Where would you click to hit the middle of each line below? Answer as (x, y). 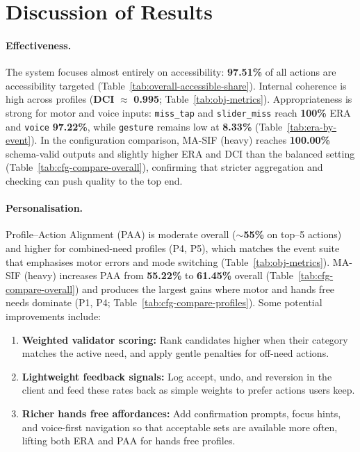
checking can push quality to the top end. (94, 181)
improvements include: (54, 316)
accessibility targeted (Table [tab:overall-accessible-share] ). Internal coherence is (176, 85)
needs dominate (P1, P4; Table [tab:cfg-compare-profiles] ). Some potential (164, 302)
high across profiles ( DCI (60, 99)
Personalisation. (44, 208)
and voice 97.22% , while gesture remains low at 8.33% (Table (144, 126)
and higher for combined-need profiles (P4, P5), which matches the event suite (173, 248)
